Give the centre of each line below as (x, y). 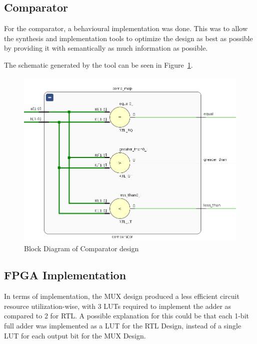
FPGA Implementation (65, 275)
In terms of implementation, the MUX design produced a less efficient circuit (122, 296)
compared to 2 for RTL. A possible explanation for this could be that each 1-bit (126, 316)
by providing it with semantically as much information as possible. (106, 48)
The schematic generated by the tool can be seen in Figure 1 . (98, 64)
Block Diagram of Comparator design (81, 248)
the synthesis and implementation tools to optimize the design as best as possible (128, 38)
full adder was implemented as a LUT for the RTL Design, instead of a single (123, 326)
